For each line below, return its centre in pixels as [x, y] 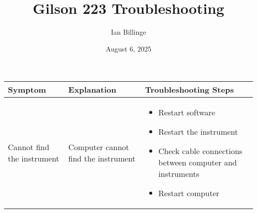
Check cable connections [200, 151]
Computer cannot [99, 147]
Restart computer [189, 193]
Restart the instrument [198, 132]
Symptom [27, 90]
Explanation [92, 90]
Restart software [187, 112]
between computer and [198, 162]
